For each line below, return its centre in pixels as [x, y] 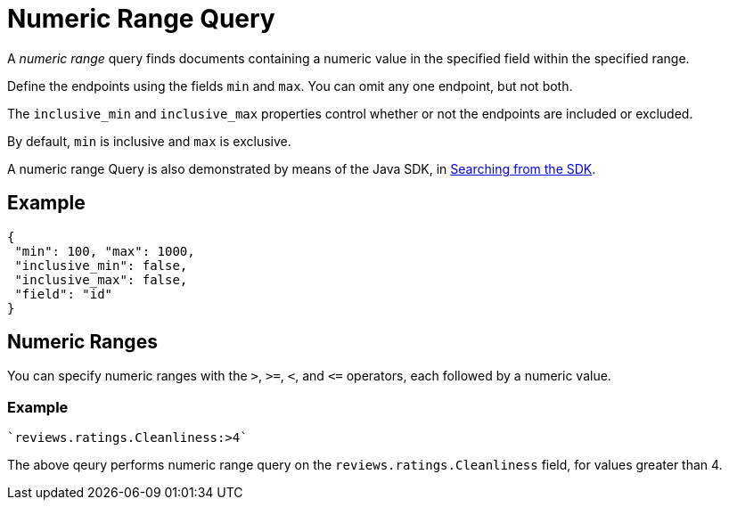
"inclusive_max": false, [101, 279]
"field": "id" [64, 294]
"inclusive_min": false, [101, 265]
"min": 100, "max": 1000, [105, 251]
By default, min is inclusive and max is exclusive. [149, 141]
